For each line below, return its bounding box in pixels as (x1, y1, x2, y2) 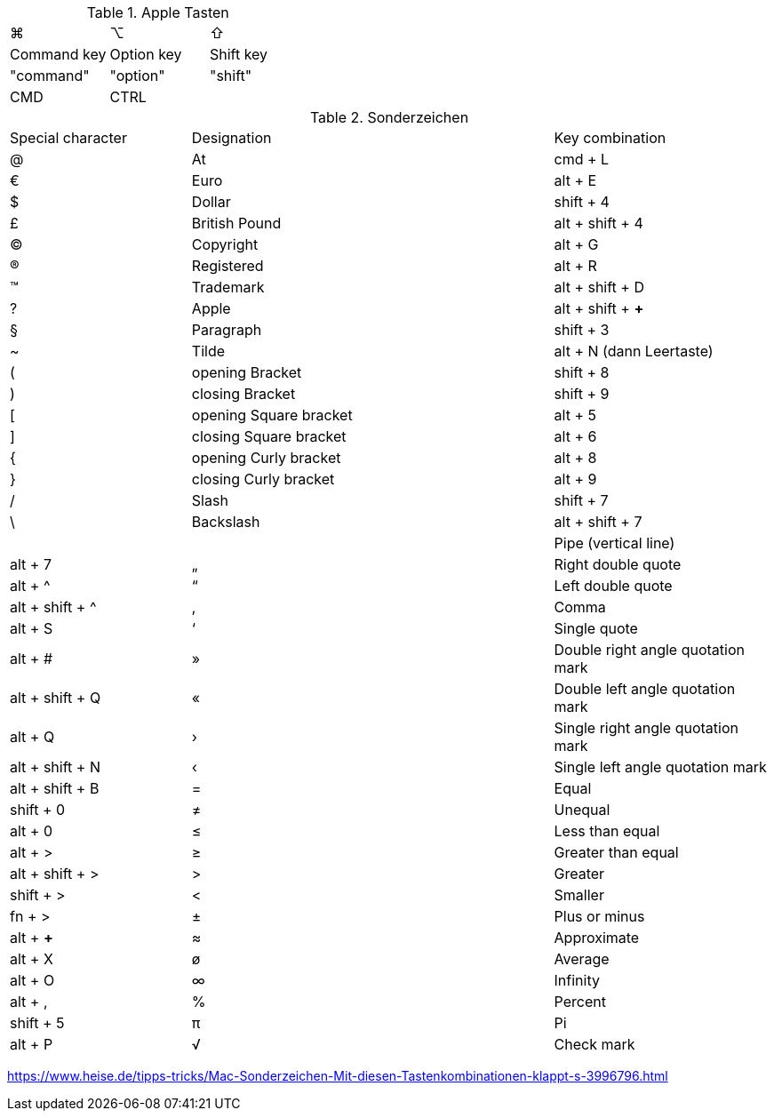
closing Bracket (191, 385, 296, 403)
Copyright (191, 236, 259, 253)
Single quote (554, 619, 638, 637)
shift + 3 (554, 321, 610, 339)
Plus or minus (554, 907, 645, 925)
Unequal (554, 801, 610, 819)
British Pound (191, 214, 282, 232)
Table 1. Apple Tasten (86, 4, 229, 21)
